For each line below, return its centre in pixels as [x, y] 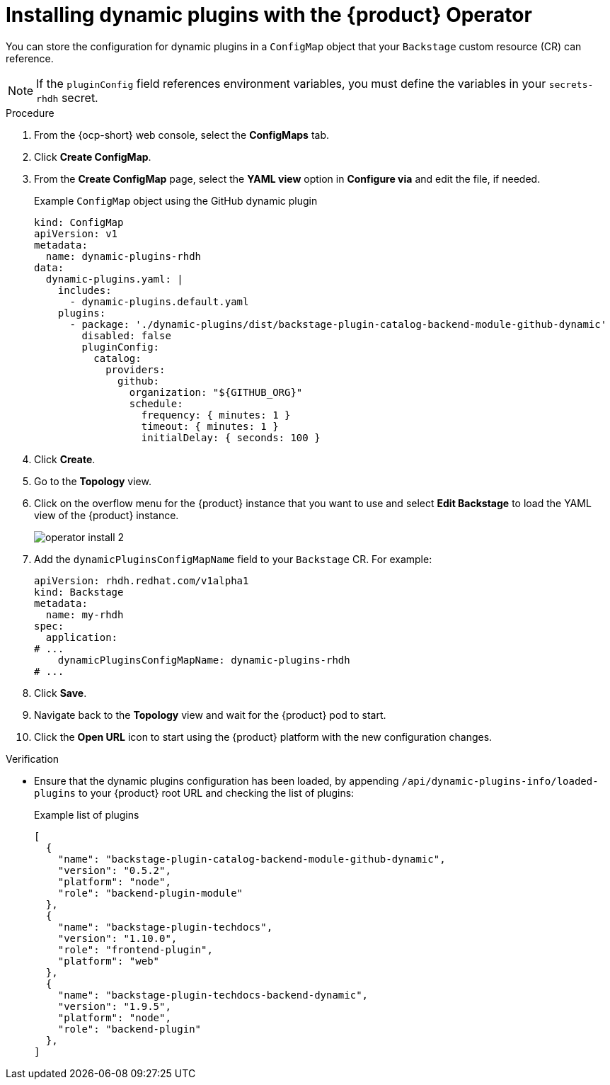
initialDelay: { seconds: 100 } [231, 437]
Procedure [30, 113]
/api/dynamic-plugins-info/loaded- [500, 781]
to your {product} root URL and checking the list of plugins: [216, 793]
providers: [136, 369]
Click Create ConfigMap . [93, 157]
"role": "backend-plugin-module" [150, 893]
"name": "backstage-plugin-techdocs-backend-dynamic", [213, 995]
